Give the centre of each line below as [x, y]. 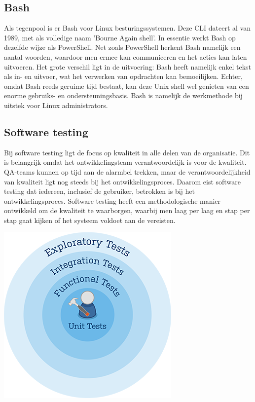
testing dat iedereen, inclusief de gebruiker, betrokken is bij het [99, 191]
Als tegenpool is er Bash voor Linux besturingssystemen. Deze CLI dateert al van [127, 28]
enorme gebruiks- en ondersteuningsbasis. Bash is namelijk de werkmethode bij [123, 95]
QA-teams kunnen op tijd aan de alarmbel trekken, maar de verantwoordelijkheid [127, 171]
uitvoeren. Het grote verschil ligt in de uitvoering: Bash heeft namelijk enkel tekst [128, 66]
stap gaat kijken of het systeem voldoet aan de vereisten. [90, 220]
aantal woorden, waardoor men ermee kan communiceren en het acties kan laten [126, 56]
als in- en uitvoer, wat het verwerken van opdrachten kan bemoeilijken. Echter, [123, 76]
